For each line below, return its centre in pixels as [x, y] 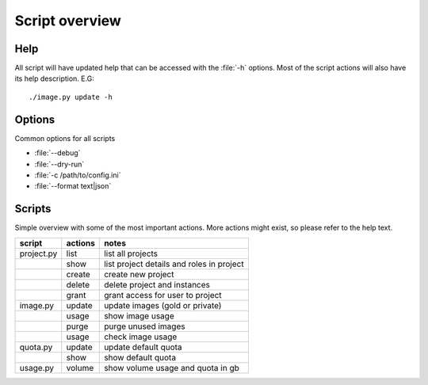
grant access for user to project [163, 295]
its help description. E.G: [54, 78]
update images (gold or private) [163, 305]
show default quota [140, 357]
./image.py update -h [71, 97]
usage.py [37, 368]
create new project [139, 274]
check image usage [141, 337]
